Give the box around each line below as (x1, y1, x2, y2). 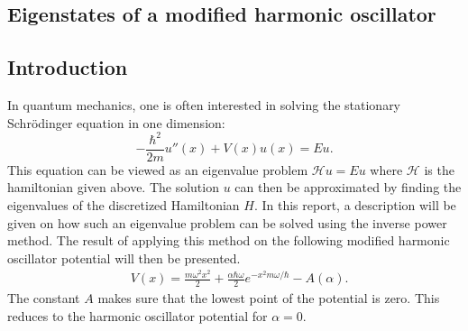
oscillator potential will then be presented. (7, 248, 241, 267)
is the (424, 160, 454, 179)
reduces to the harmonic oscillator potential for (7, 306, 268, 325)
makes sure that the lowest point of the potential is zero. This (97, 289, 440, 308)
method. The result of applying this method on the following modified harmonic (7, 231, 450, 250)
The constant (7, 289, 80, 308)
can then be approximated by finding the (234, 178, 462, 197)
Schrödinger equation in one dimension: (7, 113, 225, 132)
